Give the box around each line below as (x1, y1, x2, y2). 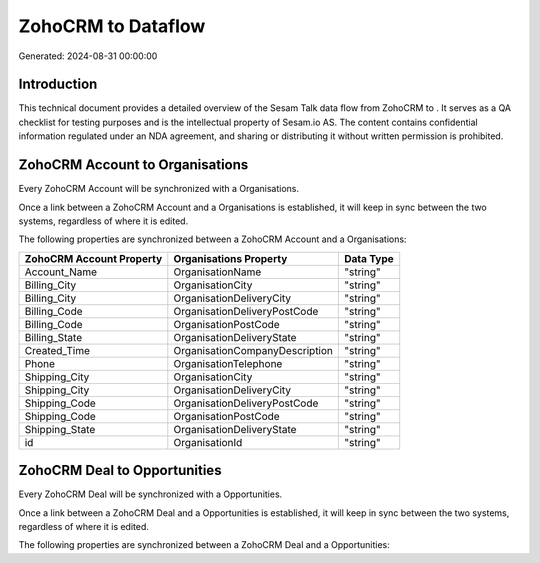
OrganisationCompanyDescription (173, 343, 334, 357)
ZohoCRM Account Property (24, 251, 163, 265)
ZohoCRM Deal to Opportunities (18, 462, 222, 479)
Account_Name (24, 265, 98, 279)
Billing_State (24, 330, 83, 344)
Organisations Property (173, 251, 288, 265)
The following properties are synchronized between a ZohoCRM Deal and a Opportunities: (18, 539, 390, 551)
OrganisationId (173, 435, 243, 449)
